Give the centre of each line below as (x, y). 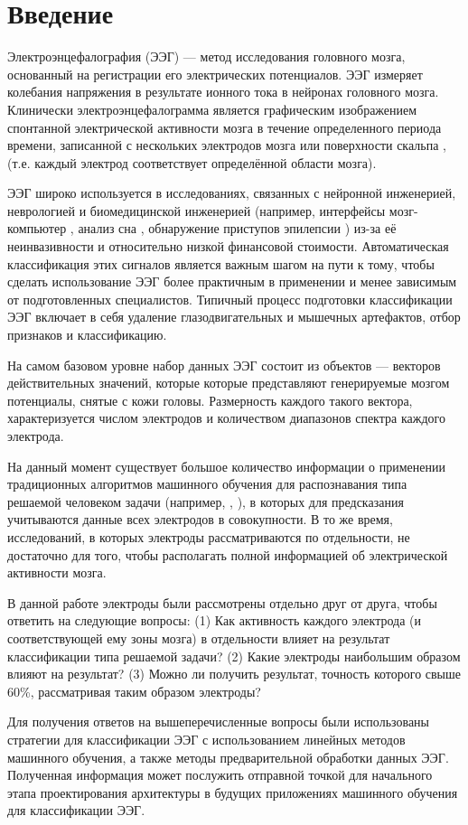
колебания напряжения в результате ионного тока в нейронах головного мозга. (223, 92)
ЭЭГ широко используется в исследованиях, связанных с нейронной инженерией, (232, 193)
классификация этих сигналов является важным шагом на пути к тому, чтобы (221, 263)
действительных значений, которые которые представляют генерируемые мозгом (229, 383)
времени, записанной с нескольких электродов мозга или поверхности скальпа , (227, 145)
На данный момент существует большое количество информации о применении (226, 466)
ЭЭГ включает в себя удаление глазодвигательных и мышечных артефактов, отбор (234, 317)
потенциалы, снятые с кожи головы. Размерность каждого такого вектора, (210, 400)
